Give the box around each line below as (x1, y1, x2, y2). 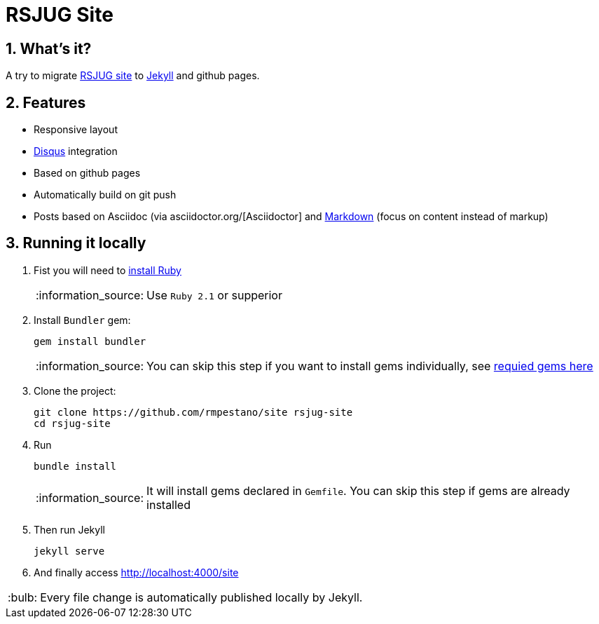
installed (146, 497, 191, 512)
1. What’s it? (6, 39, 92, 57)
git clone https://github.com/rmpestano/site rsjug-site (34, 406, 353, 418)
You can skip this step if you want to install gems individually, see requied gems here (146, 358, 593, 373)
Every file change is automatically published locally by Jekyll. (40, 590, 363, 604)
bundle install (34, 460, 117, 472)
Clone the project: (34, 384, 116, 397)
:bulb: (8, 590, 38, 604)
